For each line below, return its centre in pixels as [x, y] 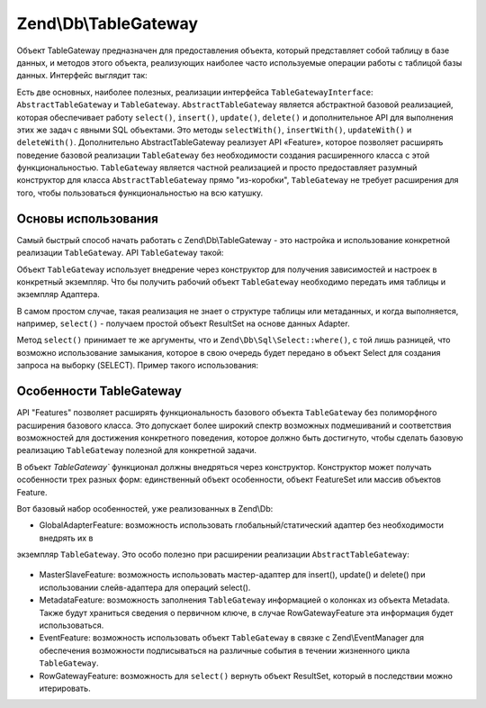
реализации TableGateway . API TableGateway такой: [120, 253]
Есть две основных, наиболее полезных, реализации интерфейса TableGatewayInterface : [195, 92]
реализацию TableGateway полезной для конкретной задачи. [136, 450]
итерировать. [65, 688]
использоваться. [72, 625]
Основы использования [88, 218]
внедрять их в [66, 538]
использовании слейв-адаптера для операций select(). [145, 587]
